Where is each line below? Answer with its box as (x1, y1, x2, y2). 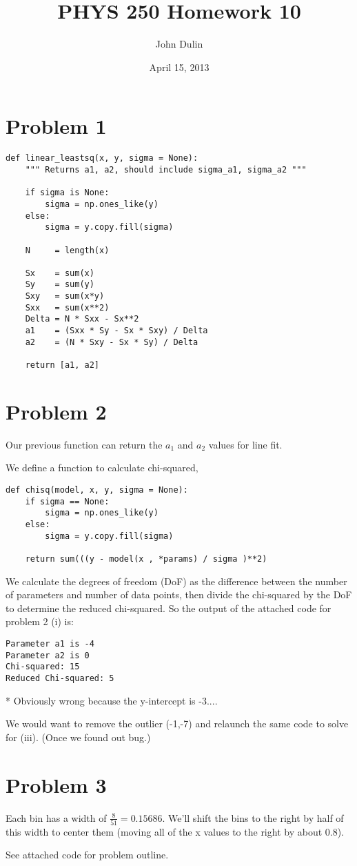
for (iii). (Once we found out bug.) (6, 729, 151, 744)
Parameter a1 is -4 (6, 639, 94, 649)
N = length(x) (25, 245, 110, 255)
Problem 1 (6, 112, 107, 140)
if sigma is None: (25, 188, 110, 198)
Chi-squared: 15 (6, 662, 80, 672)
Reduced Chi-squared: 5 (6, 673, 114, 683)
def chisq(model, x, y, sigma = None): (6, 485, 188, 495)
